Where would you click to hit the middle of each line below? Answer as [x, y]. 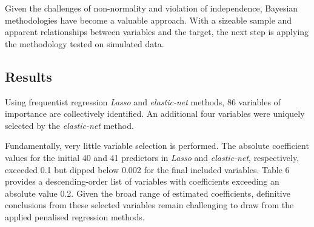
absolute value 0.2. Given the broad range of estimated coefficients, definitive [148, 193]
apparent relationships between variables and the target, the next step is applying [157, 32]
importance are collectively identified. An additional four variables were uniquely [155, 113]
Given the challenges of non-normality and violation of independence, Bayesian [152, 8]
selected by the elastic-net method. [69, 125]
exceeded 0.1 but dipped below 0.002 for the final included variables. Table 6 [147, 169]
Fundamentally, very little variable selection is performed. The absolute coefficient [157, 146]
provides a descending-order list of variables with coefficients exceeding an [142, 181]
